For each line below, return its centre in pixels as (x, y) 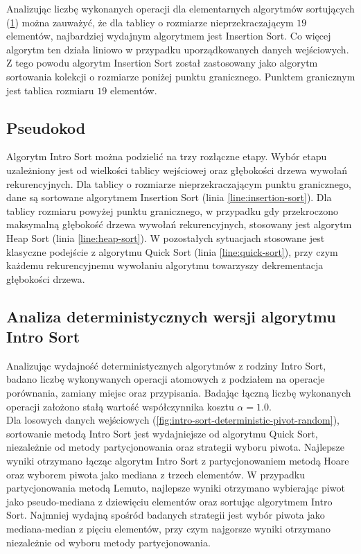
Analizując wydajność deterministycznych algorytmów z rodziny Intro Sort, (166, 365)
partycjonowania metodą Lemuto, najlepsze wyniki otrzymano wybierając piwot (176, 488)
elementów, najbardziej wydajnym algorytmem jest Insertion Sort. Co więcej (169, 36)
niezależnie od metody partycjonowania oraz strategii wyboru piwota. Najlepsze (175, 447)
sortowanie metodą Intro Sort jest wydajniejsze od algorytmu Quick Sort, (162, 433)
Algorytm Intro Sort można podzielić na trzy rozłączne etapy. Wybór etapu (167, 156)
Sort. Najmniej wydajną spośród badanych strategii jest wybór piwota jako (166, 515)
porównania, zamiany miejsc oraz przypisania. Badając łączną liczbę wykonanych (179, 393)
